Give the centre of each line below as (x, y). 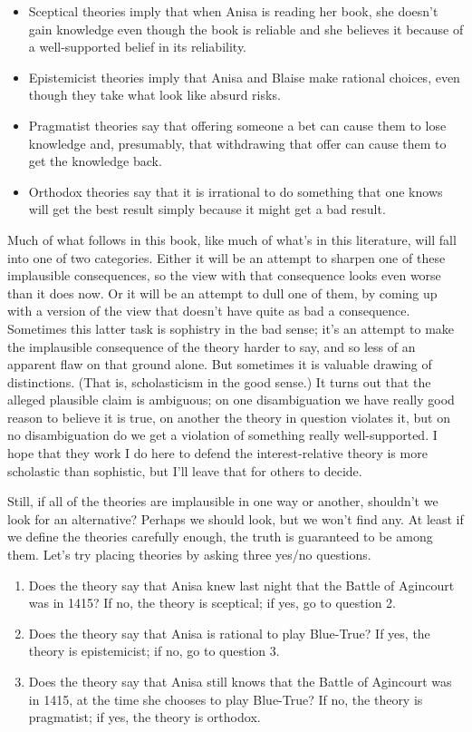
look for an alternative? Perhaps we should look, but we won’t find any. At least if (236, 518)
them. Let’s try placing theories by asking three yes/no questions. (189, 555)
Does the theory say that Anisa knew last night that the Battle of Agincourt (241, 585)
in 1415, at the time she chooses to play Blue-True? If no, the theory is (226, 699)
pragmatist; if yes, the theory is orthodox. (144, 717)
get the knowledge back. (95, 161)
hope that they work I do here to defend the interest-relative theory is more (217, 453)
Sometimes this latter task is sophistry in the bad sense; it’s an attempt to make (231, 328)
